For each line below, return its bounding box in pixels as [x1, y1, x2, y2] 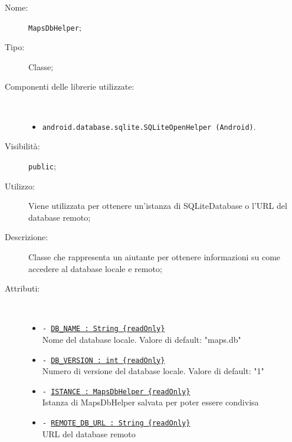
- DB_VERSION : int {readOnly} [42, 356, 165, 365]
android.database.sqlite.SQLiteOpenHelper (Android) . [42, 120, 256, 132]
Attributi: [5, 282, 40, 294]
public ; [28, 159, 56, 172]
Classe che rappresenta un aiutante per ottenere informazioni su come [28, 250, 281, 263]
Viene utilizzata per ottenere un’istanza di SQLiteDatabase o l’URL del [28, 199, 287, 212]
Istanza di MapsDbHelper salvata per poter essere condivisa [42, 396, 259, 408]
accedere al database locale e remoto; [28, 262, 162, 274]
